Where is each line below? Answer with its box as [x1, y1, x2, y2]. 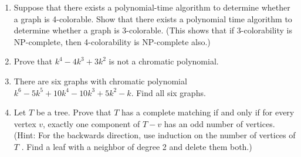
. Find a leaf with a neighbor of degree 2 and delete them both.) [21, 140, 252, 152]
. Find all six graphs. [131, 86, 206, 98]
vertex [13, 117, 36, 129]
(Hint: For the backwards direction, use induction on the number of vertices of [13, 129, 296, 141]
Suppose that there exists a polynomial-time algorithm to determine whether [13, 1, 290, 13]
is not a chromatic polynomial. [109, 55, 219, 67]
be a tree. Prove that [36, 106, 111, 118]
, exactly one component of [43, 117, 140, 129]
